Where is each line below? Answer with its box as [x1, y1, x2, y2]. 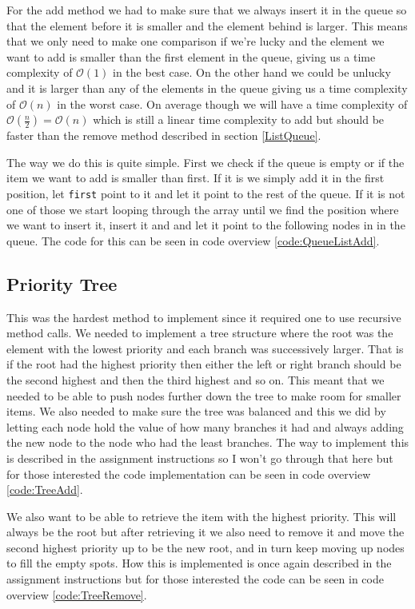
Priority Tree [6, 271, 118, 296]
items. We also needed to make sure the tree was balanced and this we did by [6, 403, 386, 420]
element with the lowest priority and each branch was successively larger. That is [6, 340, 404, 356]
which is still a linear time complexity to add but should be [93, 111, 385, 128]
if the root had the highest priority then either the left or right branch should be [6, 356, 401, 372]
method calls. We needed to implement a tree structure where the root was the [6, 324, 393, 341]
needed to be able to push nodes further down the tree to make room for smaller [6, 387, 401, 404]
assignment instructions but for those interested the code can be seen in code [6, 571, 384, 587]
